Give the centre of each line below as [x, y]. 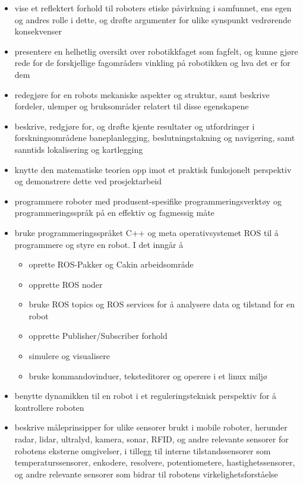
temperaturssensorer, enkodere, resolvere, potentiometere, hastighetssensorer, [155, 462]
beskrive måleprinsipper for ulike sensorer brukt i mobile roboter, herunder [151, 427]
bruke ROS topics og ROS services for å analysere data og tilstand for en [162, 304]
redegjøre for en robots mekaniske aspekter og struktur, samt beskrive [142, 94]
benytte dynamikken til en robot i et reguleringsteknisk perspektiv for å [146, 396]
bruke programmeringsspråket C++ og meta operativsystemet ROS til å [146, 232]
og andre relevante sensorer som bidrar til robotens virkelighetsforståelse [146, 474]
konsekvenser [38, 31]
